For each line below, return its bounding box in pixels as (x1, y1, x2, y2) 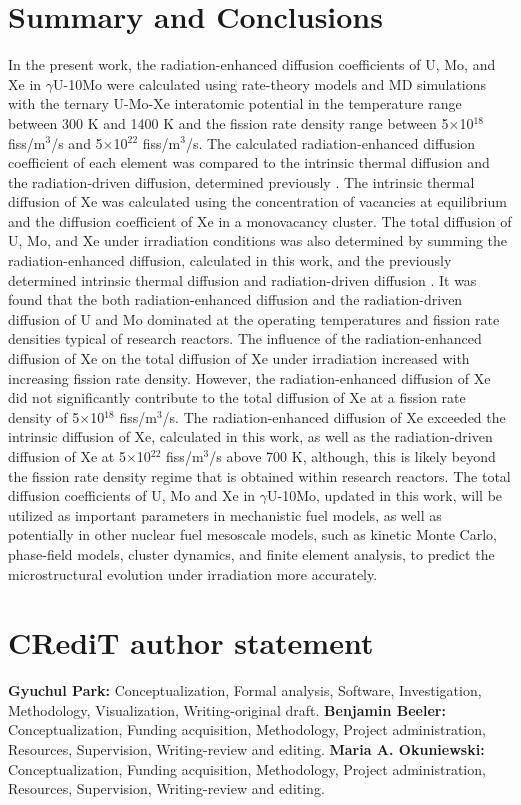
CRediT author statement (8, 622, 374, 663)
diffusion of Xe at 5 (8, 446, 126, 466)
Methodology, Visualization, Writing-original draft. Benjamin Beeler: (8, 699, 446, 720)
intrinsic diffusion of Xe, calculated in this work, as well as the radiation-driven (8, 426, 493, 447)
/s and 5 (51, 132, 103, 153)
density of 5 (8, 406, 80, 427)
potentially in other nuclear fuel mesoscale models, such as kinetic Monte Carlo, (8, 524, 497, 545)
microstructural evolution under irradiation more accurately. (8, 563, 378, 584)
